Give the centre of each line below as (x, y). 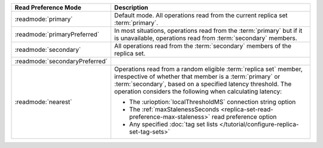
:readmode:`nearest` (43, 102)
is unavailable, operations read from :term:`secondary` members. (205, 38)
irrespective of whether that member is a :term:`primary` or (197, 76)
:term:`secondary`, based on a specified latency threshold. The (203, 84)
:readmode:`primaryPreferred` (57, 34)
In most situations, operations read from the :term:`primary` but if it (208, 31)
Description (131, 7)
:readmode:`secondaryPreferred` (61, 61)
